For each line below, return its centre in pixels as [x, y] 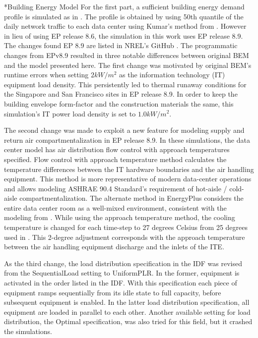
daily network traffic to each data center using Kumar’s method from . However [125, 26]
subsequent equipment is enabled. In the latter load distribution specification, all [127, 302]
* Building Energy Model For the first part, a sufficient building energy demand [124, 6]
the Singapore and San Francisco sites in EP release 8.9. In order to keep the [121, 94]
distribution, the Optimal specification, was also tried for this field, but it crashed [128, 321]
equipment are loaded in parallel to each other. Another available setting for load [127, 311]
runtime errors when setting [46, 75]
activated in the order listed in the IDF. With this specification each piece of [121, 283]
